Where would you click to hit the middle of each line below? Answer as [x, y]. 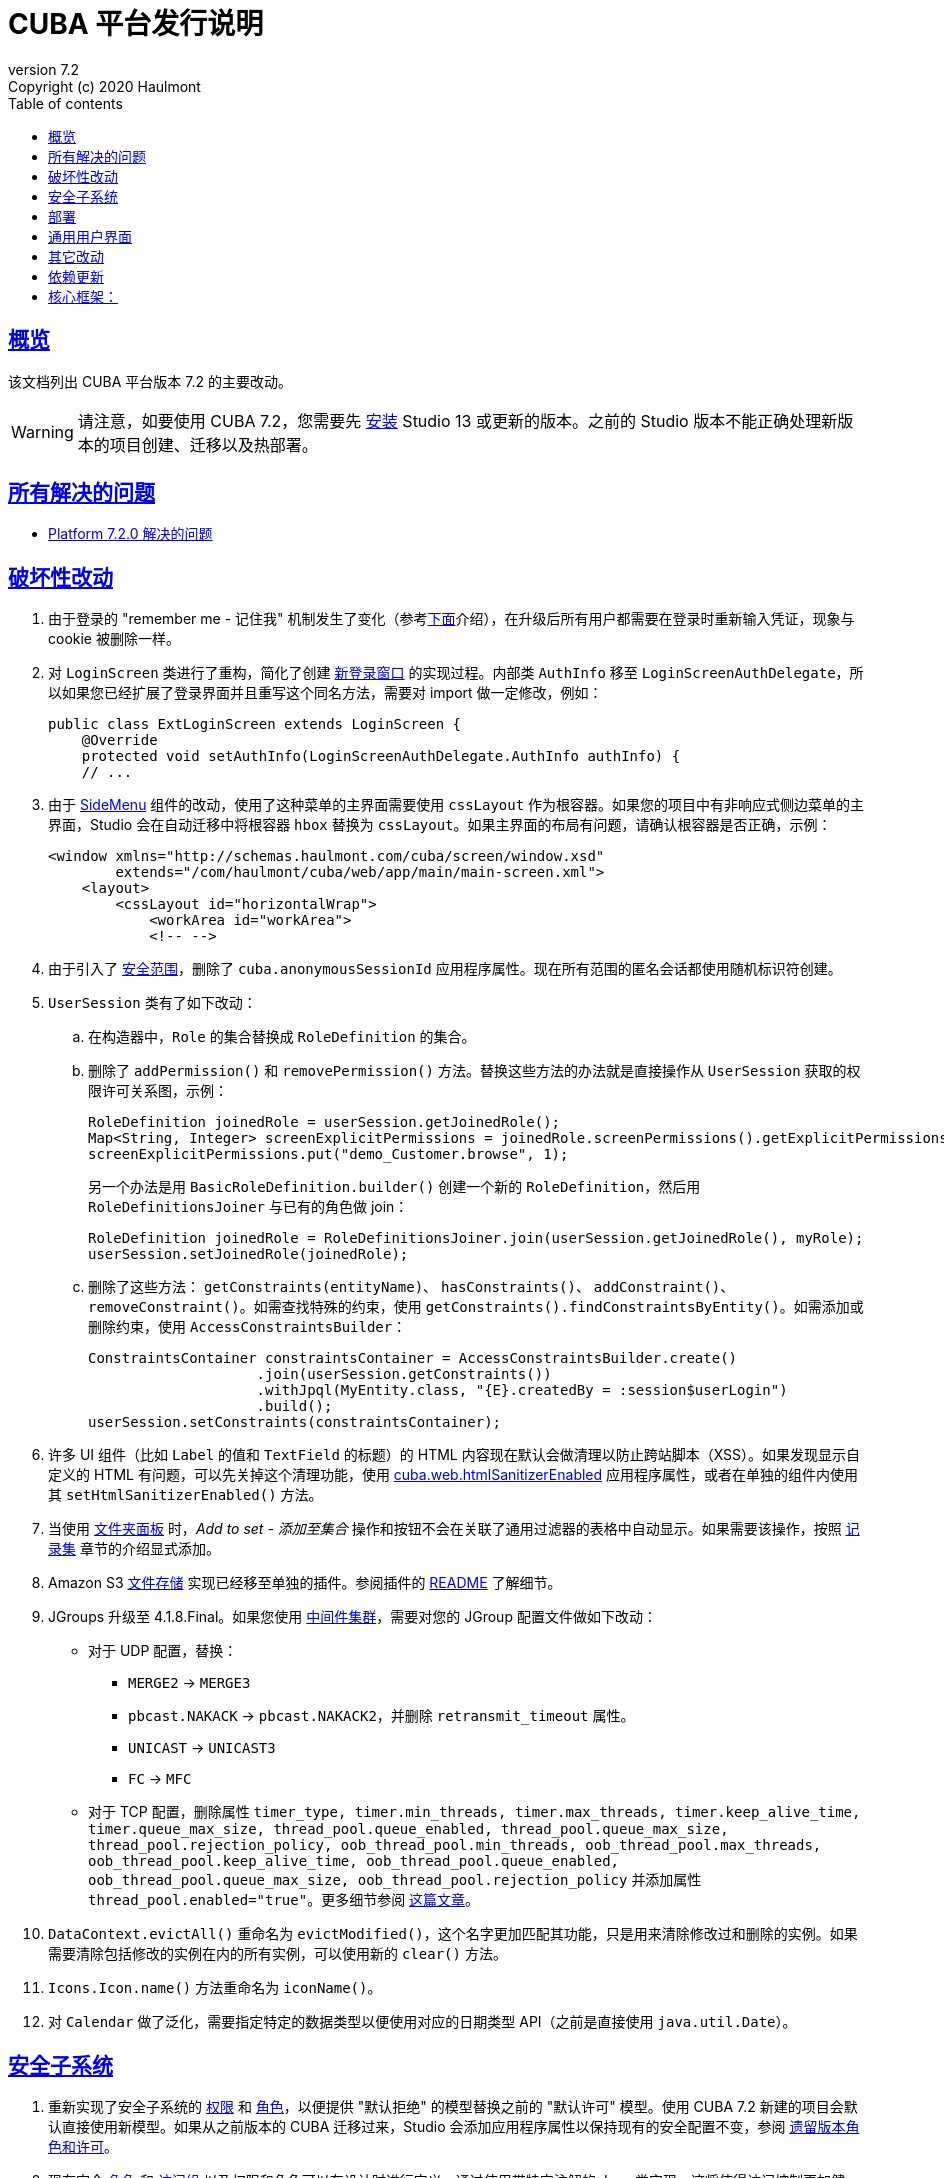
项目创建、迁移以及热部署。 [213, 444]
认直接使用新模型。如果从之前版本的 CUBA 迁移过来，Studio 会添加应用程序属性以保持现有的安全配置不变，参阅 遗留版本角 [454, 2127]
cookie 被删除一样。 [114, 639]
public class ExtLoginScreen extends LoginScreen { [255, 724]
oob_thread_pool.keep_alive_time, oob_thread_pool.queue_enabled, [354, 1861]
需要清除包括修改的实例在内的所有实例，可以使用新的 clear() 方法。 [277, 1954]
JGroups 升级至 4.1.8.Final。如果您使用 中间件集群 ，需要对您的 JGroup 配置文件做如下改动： [352, 1617]
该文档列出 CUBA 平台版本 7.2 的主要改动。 [150, 381]
